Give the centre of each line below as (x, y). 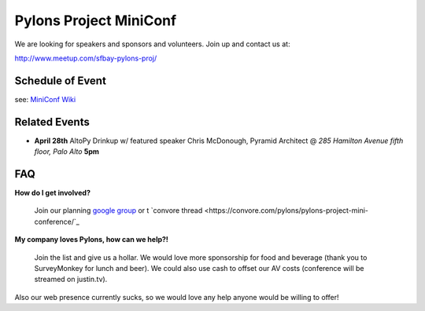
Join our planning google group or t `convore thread (118, 210)
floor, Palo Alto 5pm (67, 152)
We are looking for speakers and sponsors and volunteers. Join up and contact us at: (152, 44)
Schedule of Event (60, 80)
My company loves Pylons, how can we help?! (92, 240)
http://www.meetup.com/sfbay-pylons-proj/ (86, 58)
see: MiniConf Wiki (45, 99)
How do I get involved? (52, 193)
